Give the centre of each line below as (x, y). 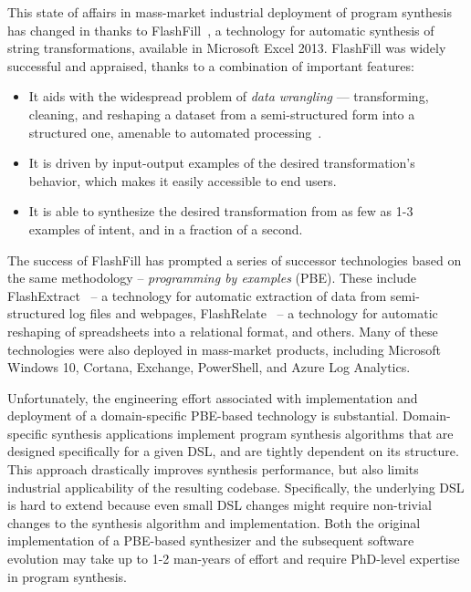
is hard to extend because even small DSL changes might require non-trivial (220, 505)
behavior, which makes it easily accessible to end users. (183, 180)
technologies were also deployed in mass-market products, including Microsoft (225, 349)
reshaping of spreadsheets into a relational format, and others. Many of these (223, 331)
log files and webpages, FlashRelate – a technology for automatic (253, 313)
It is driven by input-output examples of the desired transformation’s (222, 163)
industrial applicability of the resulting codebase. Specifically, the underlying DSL (236, 487)
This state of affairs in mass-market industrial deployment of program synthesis (230, 12)
